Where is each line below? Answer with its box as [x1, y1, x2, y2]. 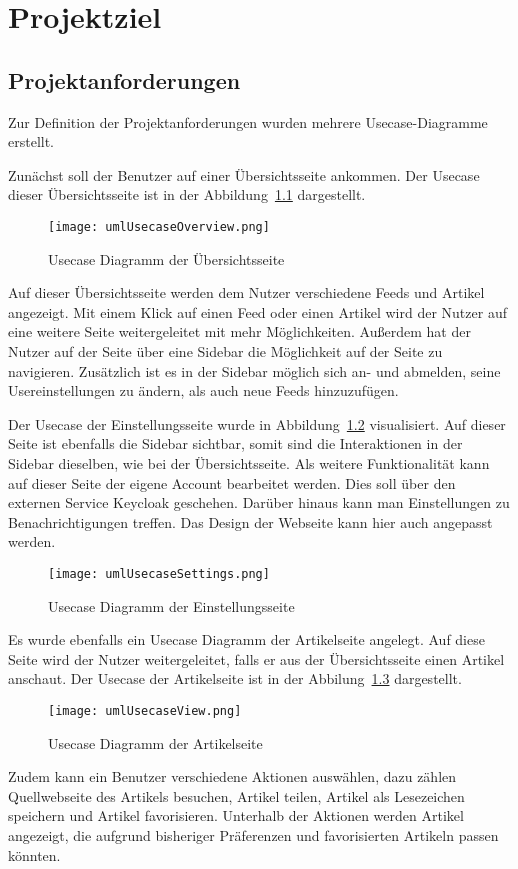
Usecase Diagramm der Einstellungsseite [48, 595, 295, 616]
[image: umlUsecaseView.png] [48, 703, 242, 718]
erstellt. [8, 131, 55, 152]
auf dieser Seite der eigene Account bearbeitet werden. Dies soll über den [8, 472, 456, 493]
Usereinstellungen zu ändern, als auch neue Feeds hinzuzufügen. [8, 380, 399, 401]
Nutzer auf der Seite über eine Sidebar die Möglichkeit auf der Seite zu [8, 340, 443, 361]
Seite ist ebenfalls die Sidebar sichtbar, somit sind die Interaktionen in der [8, 433, 463, 454]
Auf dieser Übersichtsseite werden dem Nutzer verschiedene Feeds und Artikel [8, 282, 485, 303]
